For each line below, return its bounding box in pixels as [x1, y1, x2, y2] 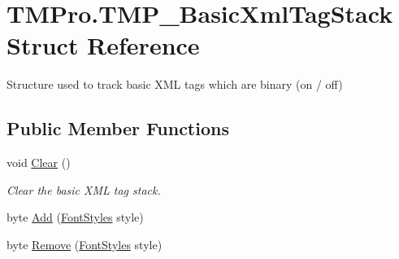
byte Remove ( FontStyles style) [7, 235, 163, 252]
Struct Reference [7, 29, 200, 62]
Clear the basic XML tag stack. [7, 181, 161, 198]
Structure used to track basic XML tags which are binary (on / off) [7, 76, 343, 93]
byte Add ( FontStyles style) [7, 209, 144, 226]
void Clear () [7, 154, 71, 171]
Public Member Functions [7, 116, 229, 141]
